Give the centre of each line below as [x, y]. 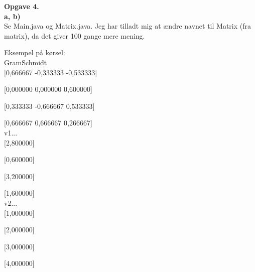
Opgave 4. [22, 6]
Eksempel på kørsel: [35, 52]
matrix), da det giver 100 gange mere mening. [75, 35]
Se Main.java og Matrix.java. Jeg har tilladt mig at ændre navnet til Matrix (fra [128, 26]
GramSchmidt [26, 62]
